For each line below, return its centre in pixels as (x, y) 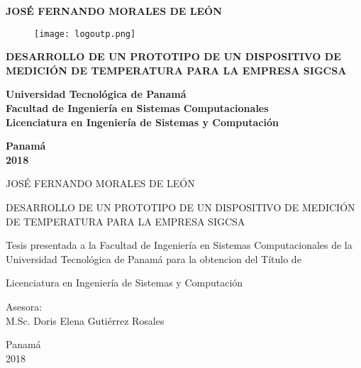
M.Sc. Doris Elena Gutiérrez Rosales (85, 320)
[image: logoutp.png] (85, 34)
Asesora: (24, 306)
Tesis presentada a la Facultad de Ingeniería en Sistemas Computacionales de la (179, 245)
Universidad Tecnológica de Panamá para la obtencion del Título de (154, 258)
